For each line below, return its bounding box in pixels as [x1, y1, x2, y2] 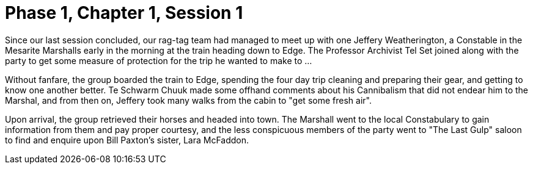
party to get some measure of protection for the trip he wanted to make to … [5, 55, 312, 66]
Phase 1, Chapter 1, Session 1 [5, 2, 243, 23]
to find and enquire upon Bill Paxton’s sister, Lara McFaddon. [5, 134, 249, 145]
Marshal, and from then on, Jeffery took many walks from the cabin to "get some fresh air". [5, 95, 372, 106]
